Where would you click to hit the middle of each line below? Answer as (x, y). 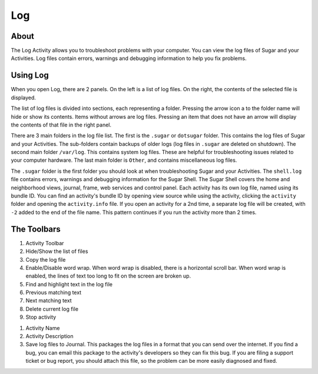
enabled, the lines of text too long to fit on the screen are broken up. (108, 276)
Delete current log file (52, 309)
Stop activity (41, 317)
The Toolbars (36, 229)
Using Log (30, 76)
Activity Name (43, 328)
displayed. (24, 98)
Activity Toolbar (45, 243)
